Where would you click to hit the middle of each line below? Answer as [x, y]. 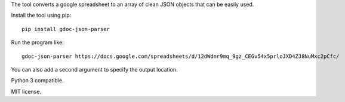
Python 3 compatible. [37, 81]
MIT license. [26, 91]
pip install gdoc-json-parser [66, 29]
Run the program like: [37, 42]
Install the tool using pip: [41, 16]
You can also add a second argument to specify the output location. [94, 69]
